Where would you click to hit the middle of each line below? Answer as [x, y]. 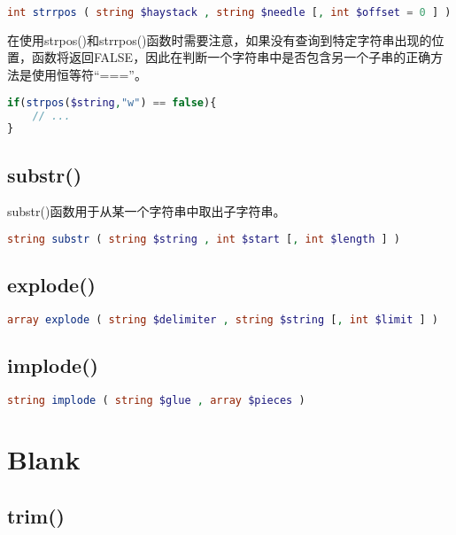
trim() [36, 515]
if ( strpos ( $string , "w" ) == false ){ [112, 102]
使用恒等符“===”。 [89, 75]
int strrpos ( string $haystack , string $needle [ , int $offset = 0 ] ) [229, 12]
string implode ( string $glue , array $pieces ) [156, 401]
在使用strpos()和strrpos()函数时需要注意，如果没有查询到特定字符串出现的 [220, 39]
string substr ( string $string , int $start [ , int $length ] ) [204, 240]
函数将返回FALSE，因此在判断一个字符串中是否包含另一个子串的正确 [231, 57]
